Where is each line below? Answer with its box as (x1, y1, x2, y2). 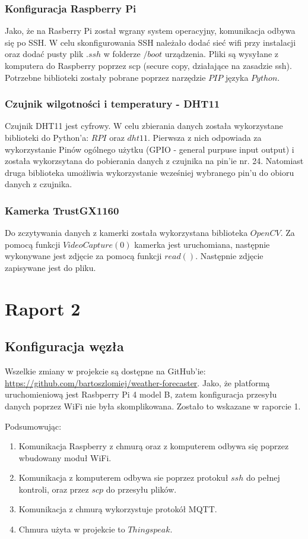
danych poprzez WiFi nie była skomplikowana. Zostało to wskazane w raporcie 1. (5, 399, 301, 412)
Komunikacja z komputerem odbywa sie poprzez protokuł (18, 471, 228, 484)
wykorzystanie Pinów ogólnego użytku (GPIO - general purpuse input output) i (5, 143, 294, 155)
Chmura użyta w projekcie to (18, 523, 125, 535)
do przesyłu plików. (106, 483, 177, 495)
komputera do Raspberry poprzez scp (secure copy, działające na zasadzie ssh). (5, 59, 292, 71)
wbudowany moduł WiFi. (18, 451, 112, 464)
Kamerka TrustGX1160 (5, 203, 119, 218)
